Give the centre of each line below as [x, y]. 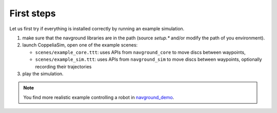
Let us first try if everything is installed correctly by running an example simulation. [97, 29]
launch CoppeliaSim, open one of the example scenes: [80, 45]
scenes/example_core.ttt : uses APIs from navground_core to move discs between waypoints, [140, 52]
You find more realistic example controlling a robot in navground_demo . [99, 97]
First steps [33, 13]
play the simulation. [43, 74]
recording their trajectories [63, 66]
